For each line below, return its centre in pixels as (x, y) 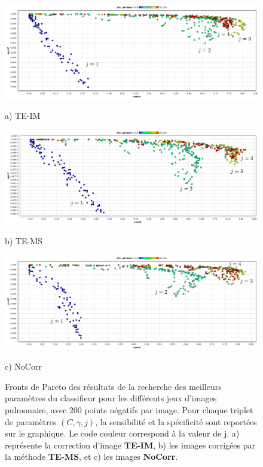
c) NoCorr (23, 366)
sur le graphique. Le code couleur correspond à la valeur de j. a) (122, 433)
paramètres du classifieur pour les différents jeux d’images (111, 398)
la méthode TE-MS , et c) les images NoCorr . (91, 457)
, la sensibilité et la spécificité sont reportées (176, 421)
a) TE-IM (23, 116)
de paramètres (31, 421)
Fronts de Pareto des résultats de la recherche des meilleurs (113, 386)
